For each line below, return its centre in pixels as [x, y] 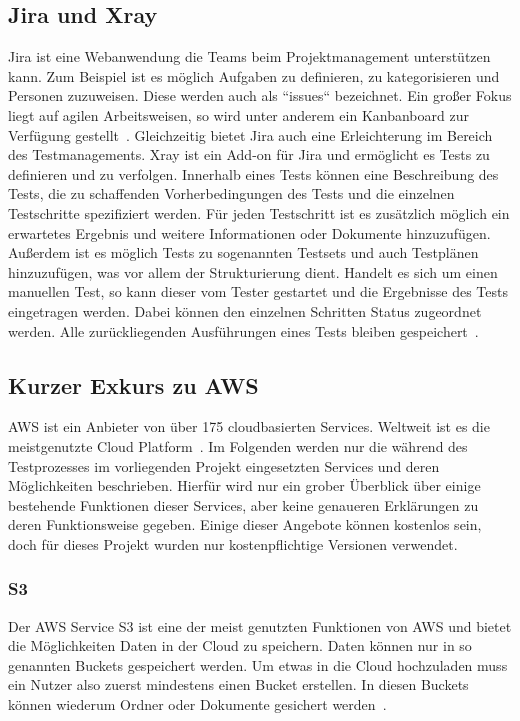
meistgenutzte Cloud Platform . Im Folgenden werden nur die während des [238, 445]
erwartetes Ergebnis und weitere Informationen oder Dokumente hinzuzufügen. [249, 232]
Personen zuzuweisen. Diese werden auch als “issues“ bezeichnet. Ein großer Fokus [260, 95]
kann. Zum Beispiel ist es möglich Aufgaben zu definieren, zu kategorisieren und [254, 75]
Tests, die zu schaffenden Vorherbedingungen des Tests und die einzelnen [231, 193]
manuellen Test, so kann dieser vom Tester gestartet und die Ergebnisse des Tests [258, 291]
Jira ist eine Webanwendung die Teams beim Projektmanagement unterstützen [249, 56]
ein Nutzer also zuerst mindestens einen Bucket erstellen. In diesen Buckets [238, 684]
